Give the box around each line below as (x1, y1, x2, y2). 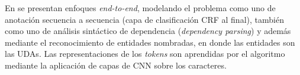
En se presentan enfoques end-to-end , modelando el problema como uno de (5, 2, 276, 13)
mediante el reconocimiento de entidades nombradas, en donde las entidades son (5, 36, 295, 48)
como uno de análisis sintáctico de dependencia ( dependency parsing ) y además (5, 25, 291, 37)
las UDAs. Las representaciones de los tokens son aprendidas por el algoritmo (5, 47, 285, 60)
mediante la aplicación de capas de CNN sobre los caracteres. (5, 59, 227, 71)
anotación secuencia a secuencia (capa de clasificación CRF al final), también (5, 13, 284, 25)
